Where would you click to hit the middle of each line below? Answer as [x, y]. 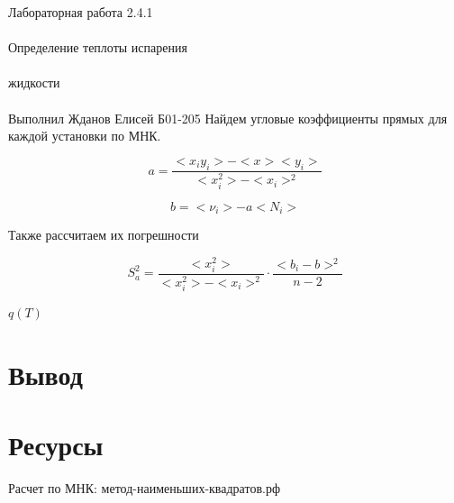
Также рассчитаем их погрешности [104, 235]
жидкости [34, 82]
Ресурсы [56, 445]
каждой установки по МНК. [85, 136]
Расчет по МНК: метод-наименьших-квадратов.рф [144, 488]
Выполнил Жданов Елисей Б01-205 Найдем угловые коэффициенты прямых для [228, 118]
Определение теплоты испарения [98, 47]
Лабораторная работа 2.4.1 [81, 12]
